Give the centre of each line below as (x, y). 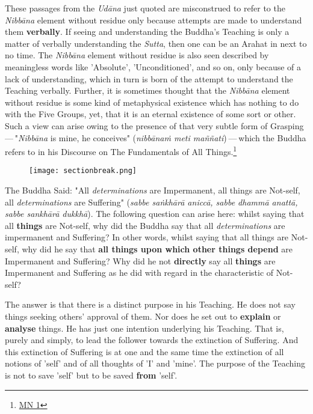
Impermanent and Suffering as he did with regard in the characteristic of (139, 272)
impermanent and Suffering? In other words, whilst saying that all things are (147, 237)
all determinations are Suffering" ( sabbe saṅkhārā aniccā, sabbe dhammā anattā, (151, 202)
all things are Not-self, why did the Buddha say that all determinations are (145, 225)
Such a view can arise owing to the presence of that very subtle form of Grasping (154, 125)
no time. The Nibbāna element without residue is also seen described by (137, 55)
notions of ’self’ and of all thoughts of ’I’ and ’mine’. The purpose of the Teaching (155, 363)
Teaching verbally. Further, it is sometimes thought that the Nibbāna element (147, 90)
